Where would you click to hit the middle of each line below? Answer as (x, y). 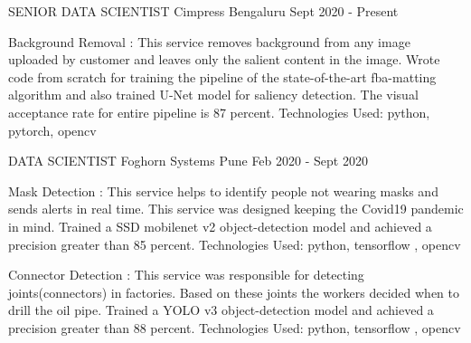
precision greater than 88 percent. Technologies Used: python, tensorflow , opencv (235, 327)
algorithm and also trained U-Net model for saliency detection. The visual (213, 95)
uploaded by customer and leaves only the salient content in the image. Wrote (224, 59)
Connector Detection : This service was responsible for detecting (186, 275)
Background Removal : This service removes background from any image (209, 41)
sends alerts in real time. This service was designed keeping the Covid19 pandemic (236, 209)
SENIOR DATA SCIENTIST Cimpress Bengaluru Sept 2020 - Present (203, 11)
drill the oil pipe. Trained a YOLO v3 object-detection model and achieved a (221, 310)
